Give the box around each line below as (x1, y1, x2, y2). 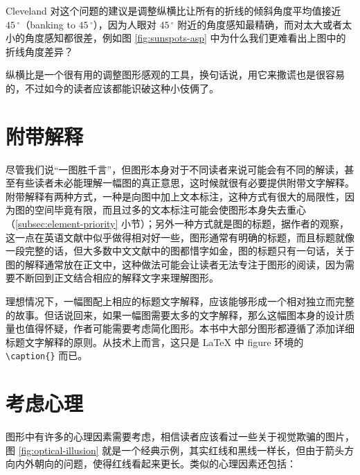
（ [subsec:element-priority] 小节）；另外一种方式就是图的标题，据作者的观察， (6, 216, 350, 231)
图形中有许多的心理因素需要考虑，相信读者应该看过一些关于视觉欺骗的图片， (6, 429, 354, 444)
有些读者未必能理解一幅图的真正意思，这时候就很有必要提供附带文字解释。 (15, 175, 354, 190)
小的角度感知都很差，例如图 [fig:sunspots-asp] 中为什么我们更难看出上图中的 (6, 31, 346, 45)
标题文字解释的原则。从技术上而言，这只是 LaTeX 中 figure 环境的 (6, 334, 304, 349)
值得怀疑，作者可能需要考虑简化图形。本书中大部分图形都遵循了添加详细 (24, 321, 354, 336)
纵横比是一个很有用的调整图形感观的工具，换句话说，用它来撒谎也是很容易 (6, 67, 345, 82)
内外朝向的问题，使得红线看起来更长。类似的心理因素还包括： (15, 456, 296, 471)
